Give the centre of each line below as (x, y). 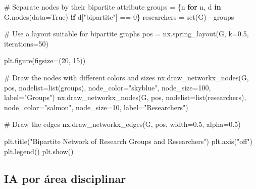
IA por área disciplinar (65, 178)
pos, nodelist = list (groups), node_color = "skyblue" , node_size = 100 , (108, 87)
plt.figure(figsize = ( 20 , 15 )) (45, 60)
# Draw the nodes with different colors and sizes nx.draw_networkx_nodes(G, (126, 77)
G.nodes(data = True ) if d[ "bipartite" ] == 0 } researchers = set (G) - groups (119, 16)
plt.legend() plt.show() (39, 151)
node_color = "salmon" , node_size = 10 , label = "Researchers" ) (96, 107)
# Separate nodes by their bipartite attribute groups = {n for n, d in (113, 7)
